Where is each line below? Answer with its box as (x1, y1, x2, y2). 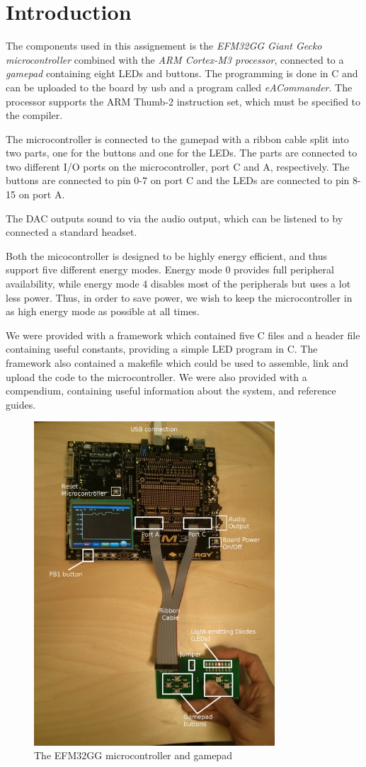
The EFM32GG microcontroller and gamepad (34, 748, 232, 763)
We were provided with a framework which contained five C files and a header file (6, 327, 360, 342)
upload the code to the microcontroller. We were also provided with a (6, 369, 307, 384)
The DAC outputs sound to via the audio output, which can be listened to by (6, 210, 343, 225)
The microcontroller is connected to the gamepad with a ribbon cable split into (6, 131, 349, 146)
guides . (6, 397, 36, 411)
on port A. (18, 187, 65, 202)
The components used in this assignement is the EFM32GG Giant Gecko (6, 38, 322, 53)
